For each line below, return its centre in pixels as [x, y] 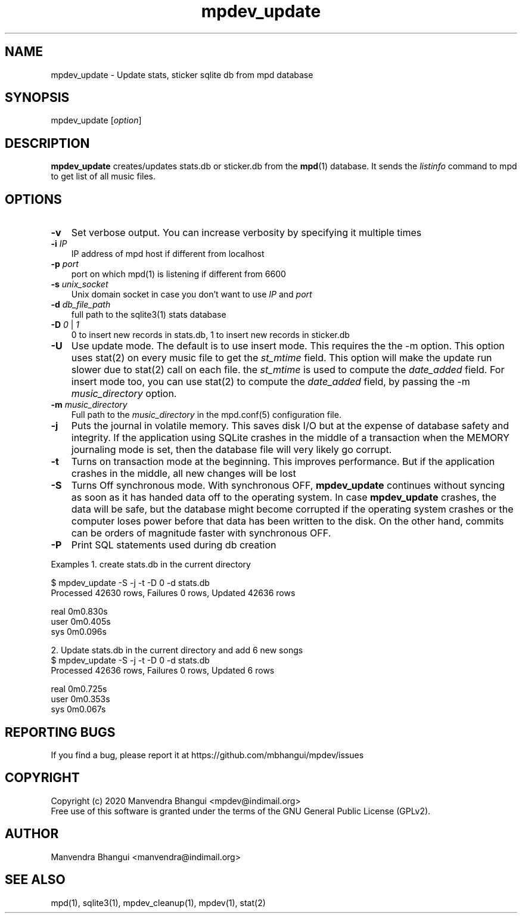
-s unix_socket [80, 284]
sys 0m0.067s [78, 709]
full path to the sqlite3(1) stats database [149, 315]
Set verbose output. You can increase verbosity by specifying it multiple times [246, 233]
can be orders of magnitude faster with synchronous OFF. [201, 533]
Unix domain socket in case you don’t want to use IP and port [192, 294]
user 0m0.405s [81, 622]
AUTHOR [32, 834]
